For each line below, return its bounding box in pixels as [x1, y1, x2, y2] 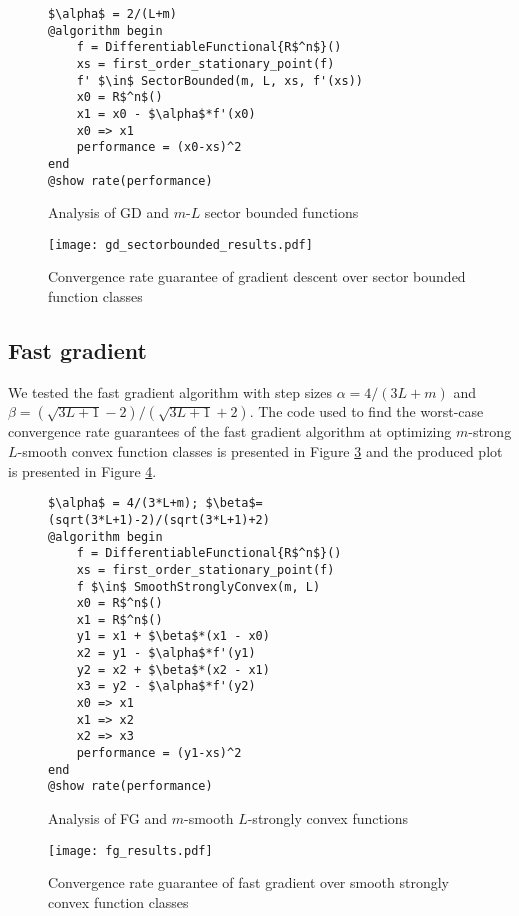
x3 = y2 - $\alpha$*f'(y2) [76, 679, 256, 694]
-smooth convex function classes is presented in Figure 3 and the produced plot [17, 441, 503, 462]
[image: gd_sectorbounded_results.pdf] [48, 237, 313, 252]
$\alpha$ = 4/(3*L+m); [48, 496, 199, 511]
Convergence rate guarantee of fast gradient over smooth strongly [48, 872, 450, 893]
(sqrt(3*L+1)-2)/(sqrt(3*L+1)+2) [48, 512, 270, 527]
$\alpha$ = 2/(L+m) [48, 7, 177, 21]
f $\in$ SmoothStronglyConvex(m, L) [76, 579, 321, 594]
